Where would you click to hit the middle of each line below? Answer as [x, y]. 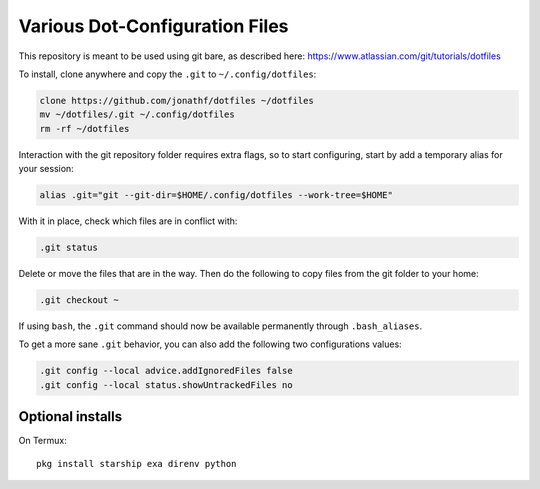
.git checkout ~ [79, 300]
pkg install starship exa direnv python [136, 463]
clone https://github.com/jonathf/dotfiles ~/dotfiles [176, 100]
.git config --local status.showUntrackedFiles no [166, 384]
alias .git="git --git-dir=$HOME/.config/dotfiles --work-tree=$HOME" [216, 195]
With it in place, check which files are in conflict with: [128, 221]
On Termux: [42, 441]
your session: [46, 169]
